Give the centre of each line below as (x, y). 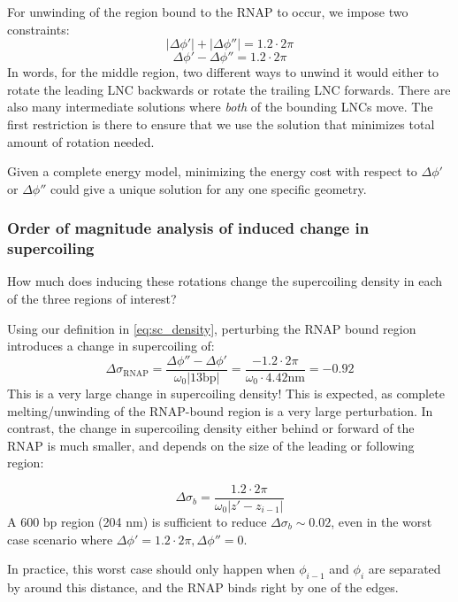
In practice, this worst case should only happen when (151, 569)
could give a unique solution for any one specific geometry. (209, 188)
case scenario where (60, 539)
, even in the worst (382, 521)
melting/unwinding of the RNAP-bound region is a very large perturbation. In (220, 410)
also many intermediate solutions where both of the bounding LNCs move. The (220, 107)
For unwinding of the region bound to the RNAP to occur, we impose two (208, 12)
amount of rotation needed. (81, 141)
